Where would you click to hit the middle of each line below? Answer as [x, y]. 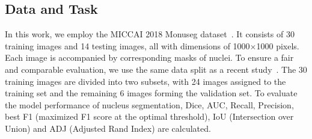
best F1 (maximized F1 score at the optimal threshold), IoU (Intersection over [149, 116]
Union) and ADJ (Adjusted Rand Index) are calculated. [108, 128]
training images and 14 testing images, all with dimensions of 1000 [127, 45]
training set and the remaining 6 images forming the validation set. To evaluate [151, 93]
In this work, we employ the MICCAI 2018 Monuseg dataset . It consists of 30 [150, 34]
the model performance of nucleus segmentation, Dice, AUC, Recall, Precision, [149, 104]
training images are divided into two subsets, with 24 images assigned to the [145, 81]
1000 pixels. [278, 45]
